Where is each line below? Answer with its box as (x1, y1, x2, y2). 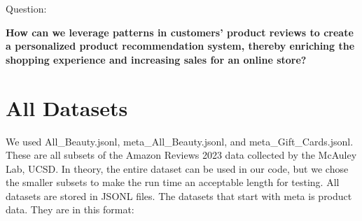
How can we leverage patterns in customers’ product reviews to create (6, 24, 354, 39)
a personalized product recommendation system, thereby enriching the (6, 38, 355, 53)
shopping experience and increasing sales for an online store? (6, 52, 307, 66)
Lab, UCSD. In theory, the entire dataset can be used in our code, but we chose (6, 161, 349, 176)
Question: (6, 1, 47, 15)
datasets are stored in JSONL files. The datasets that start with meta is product (6, 188, 352, 203)
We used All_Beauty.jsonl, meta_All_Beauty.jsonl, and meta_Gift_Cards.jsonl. (6, 134, 354, 148)
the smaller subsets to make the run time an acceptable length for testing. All (6, 175, 340, 190)
